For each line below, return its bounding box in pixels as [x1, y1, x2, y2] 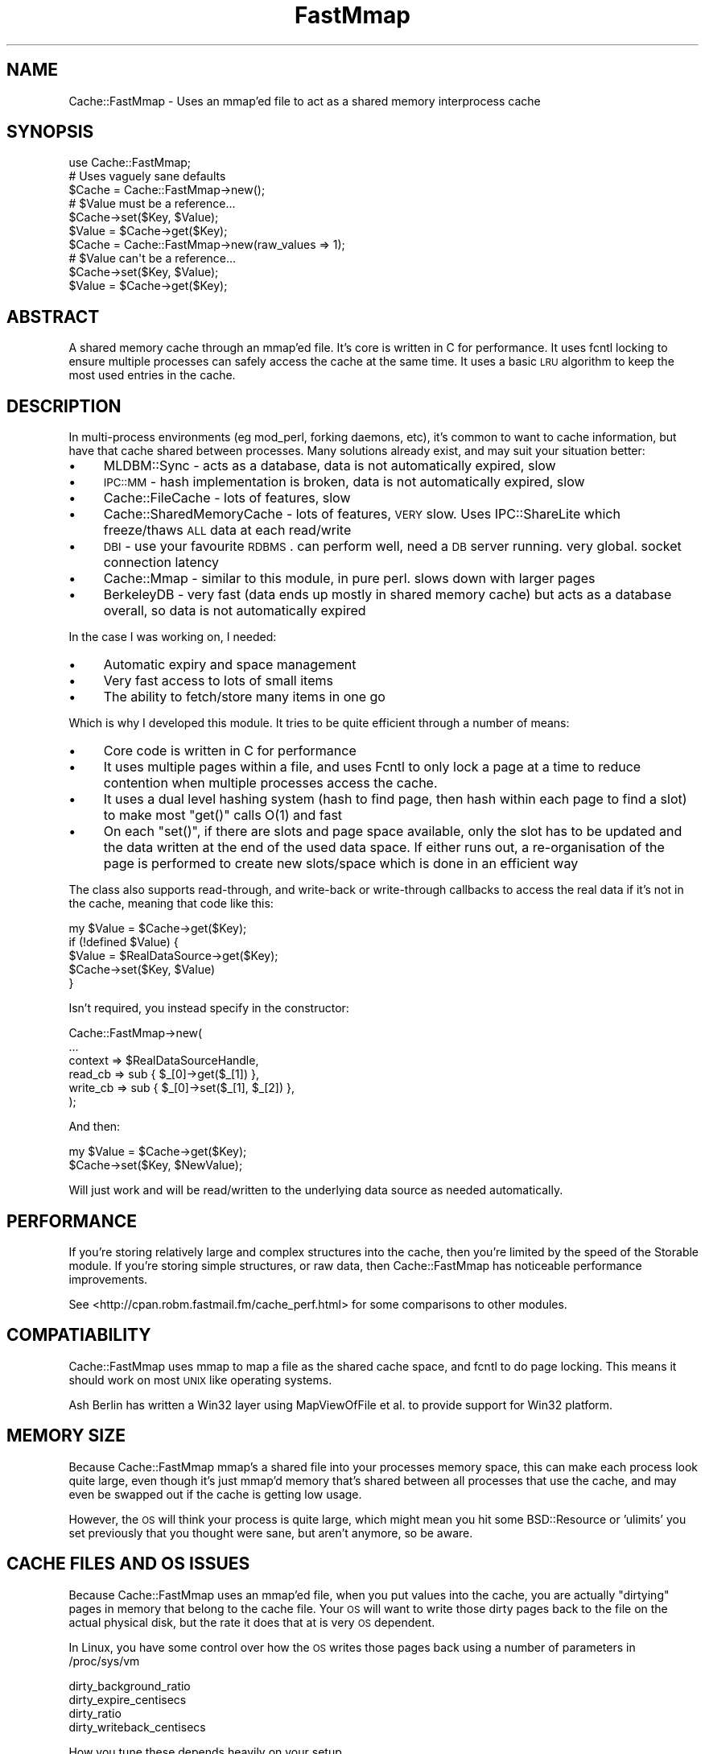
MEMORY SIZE [6, 1425, 126, 1446]
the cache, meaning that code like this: [68, 896, 274, 911]
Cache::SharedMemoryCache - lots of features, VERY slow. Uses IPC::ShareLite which [103, 506, 620, 523]
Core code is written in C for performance [103, 743, 357, 759]
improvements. [68, 1272, 148, 1286]
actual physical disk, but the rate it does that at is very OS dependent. [68, 1615, 435, 1629]
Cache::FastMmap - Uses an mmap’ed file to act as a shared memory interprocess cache [68, 93, 541, 108]
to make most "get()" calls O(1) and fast [103, 807, 343, 824]
